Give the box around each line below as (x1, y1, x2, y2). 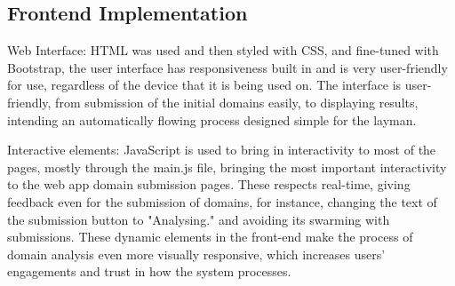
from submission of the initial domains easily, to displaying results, (55, 92, 419, 111)
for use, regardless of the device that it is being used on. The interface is (7, 75, 402, 94)
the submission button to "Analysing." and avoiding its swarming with (7, 210, 390, 228)
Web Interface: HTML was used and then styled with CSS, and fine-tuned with (7, 41, 439, 60)
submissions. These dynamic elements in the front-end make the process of (7, 227, 413, 246)
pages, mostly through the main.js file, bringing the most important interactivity (7, 157, 447, 176)
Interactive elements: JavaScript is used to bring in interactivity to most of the (7, 140, 436, 159)
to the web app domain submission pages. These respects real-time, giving (7, 175, 411, 194)
